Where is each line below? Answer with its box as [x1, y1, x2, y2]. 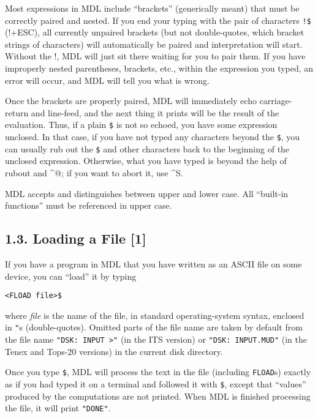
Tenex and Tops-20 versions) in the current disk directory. [5, 345, 223, 357]
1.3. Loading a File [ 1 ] [5, 229, 146, 248]
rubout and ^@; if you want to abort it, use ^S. [5, 166, 183, 179]
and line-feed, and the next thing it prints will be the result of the [31, 106, 279, 119]
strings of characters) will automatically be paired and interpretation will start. [5, 37, 303, 50]
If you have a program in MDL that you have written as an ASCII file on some [5, 257, 302, 270]
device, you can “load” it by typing [5, 269, 137, 282]
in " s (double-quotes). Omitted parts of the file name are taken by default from [5, 321, 303, 334]
